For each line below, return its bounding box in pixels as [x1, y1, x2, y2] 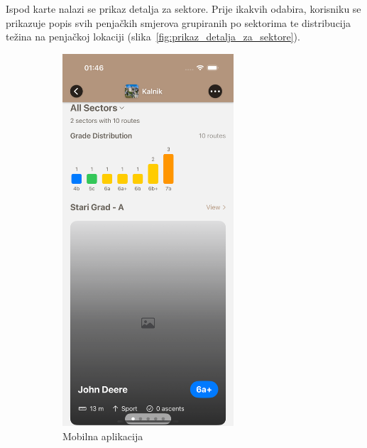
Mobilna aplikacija [62, 429, 143, 443]
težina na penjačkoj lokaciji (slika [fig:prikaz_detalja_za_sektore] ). [6, 29, 300, 44]
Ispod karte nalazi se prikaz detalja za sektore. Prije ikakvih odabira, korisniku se [6, 1, 361, 16]
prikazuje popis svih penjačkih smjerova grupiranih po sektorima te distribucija [6, 15, 351, 30]
